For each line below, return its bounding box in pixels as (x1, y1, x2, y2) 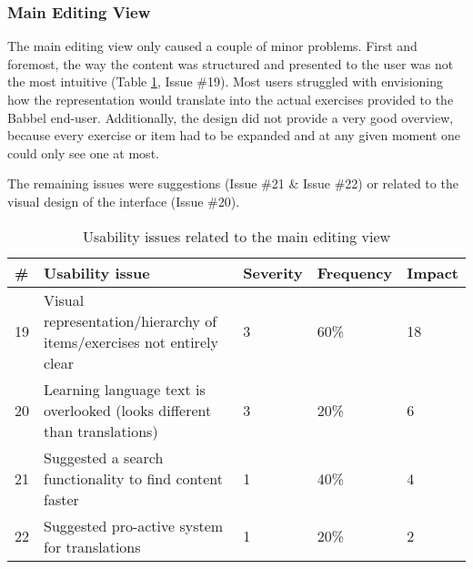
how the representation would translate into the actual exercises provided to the (7, 90, 454, 108)
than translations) (44, 420, 158, 442)
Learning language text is (44, 378, 206, 400)
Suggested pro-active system (44, 514, 224, 536)
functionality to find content (44, 467, 223, 489)
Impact (407, 261, 458, 283)
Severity (243, 261, 303, 283)
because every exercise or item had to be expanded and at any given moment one (7, 126, 460, 145)
